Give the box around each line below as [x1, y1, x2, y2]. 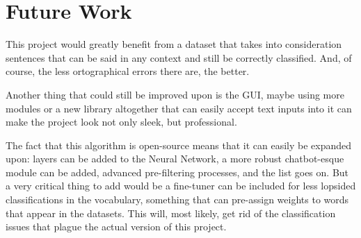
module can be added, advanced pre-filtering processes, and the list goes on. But [6, 164, 349, 179]
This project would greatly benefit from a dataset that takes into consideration [6, 37, 342, 51]
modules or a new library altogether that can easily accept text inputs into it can [6, 101, 352, 115]
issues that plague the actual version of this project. [6, 219, 227, 234]
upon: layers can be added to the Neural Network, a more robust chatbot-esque [6, 151, 344, 166]
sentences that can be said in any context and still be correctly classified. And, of [6, 50, 352, 65]
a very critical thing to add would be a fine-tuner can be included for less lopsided [6, 178, 356, 193]
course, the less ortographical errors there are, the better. [6, 64, 250, 78]
